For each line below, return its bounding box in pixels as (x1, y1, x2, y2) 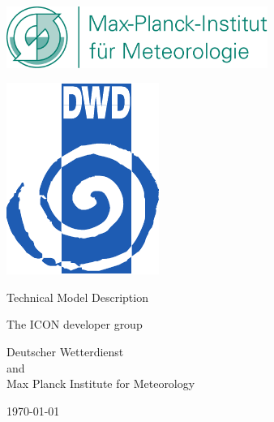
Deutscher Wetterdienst (6, 342, 124, 360)
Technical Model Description (6, 288, 148, 305)
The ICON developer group (6, 316, 143, 333)
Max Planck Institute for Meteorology (6, 375, 195, 392)
